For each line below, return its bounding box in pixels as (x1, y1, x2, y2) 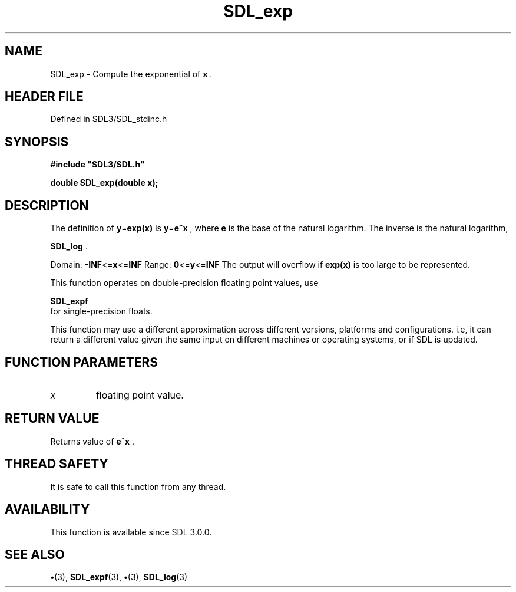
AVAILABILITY (5, 502, 90, 517)
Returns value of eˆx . (50, 436, 135, 446)
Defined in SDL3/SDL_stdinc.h (50, 114, 167, 124)
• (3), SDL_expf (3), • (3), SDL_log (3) (50, 572, 188, 583)
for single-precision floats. (50, 306, 153, 317)
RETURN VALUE (5, 411, 100, 426)
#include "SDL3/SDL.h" (50, 159, 145, 170)
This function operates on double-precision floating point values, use (50, 278, 319, 288)
